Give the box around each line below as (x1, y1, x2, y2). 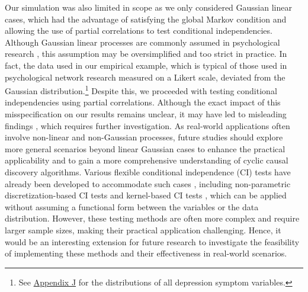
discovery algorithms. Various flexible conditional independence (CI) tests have (5, 165, 291, 178)
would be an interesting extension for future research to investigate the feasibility (5, 235, 300, 248)
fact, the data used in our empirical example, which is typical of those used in (5, 59, 287, 71)
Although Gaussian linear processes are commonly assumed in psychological (5, 36, 280, 48)
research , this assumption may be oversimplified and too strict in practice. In (5, 47, 287, 60)
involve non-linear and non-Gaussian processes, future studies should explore (5, 131, 283, 143)
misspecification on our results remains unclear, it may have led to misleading (5, 108, 287, 120)
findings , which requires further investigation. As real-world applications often (5, 119, 290, 131)
